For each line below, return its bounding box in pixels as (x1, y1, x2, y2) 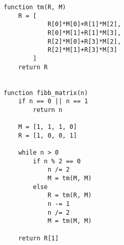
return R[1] (18, 234, 59, 242)
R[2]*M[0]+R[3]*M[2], (47, 37, 121, 45)
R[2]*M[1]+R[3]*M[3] (47, 46, 117, 54)
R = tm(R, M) (47, 192, 92, 199)
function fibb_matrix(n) (4, 89, 88, 97)
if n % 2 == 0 (33, 157, 81, 165)
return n (33, 106, 63, 114)
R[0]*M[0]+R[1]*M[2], (47, 21, 121, 28)
